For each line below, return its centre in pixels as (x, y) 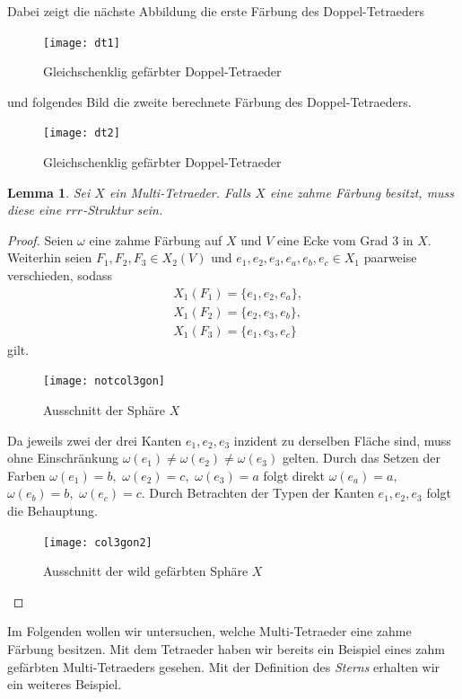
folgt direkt (294, 475)
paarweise (390, 257)
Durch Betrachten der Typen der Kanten (262, 493)
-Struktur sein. (123, 210)
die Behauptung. (52, 510)
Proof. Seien (40, 239)
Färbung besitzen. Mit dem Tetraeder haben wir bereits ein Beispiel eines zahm (226, 649)
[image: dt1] (82, 43)
